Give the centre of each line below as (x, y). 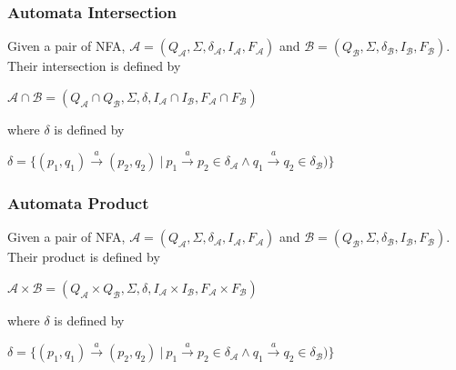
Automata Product (78, 203)
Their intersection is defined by (94, 66)
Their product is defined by (84, 257)
